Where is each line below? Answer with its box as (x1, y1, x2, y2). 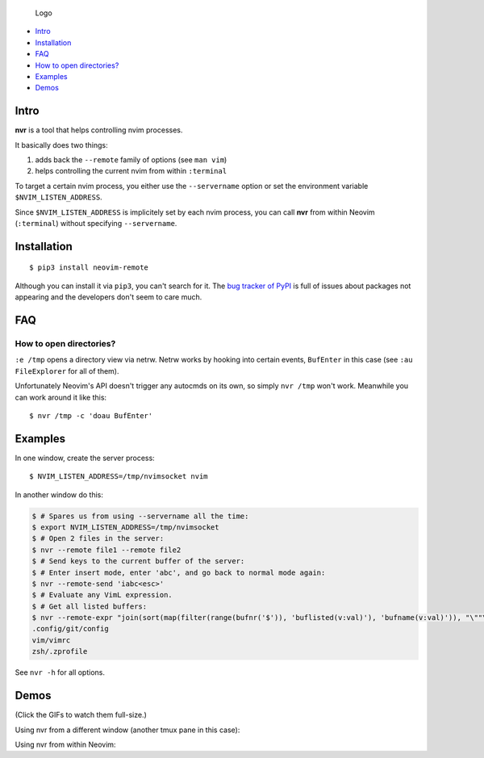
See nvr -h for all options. (15, 668, 105, 677)
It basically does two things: (15, 140, 108, 149)
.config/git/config (31, 624, 109, 634)
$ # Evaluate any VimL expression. (31, 590, 173, 600)
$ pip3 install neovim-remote (29, 263, 149, 272)
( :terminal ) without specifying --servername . (15, 218, 177, 228)
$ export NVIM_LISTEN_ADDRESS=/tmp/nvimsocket (31, 522, 219, 532)
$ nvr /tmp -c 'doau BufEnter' (29, 411, 153, 420)
